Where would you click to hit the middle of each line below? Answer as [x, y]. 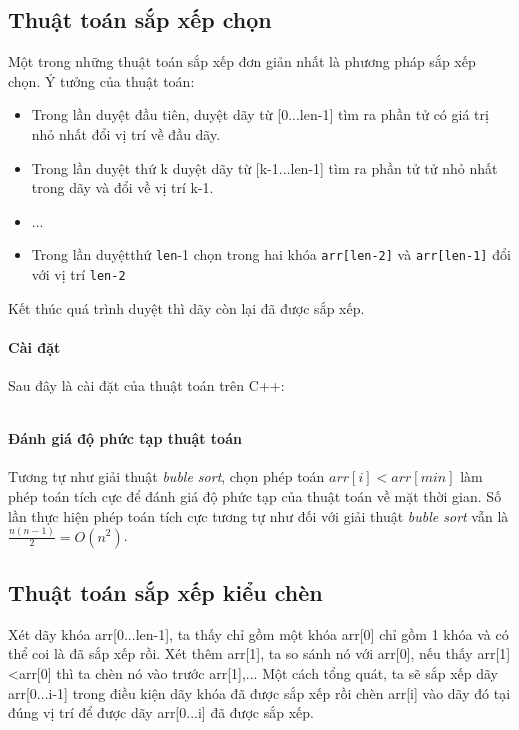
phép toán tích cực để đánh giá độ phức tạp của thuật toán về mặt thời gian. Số [255, 496]
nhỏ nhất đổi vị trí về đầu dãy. [126, 133]
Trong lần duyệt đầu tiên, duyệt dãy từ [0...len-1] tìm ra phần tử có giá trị [260, 114]
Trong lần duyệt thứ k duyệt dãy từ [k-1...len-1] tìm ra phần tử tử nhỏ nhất [264, 167]
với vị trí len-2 [78, 274]
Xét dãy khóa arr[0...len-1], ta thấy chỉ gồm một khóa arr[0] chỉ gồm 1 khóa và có [258, 633]
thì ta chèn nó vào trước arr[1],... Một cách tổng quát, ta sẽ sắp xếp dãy [277, 672]
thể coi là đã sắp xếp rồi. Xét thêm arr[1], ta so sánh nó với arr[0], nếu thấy [240, 653]
